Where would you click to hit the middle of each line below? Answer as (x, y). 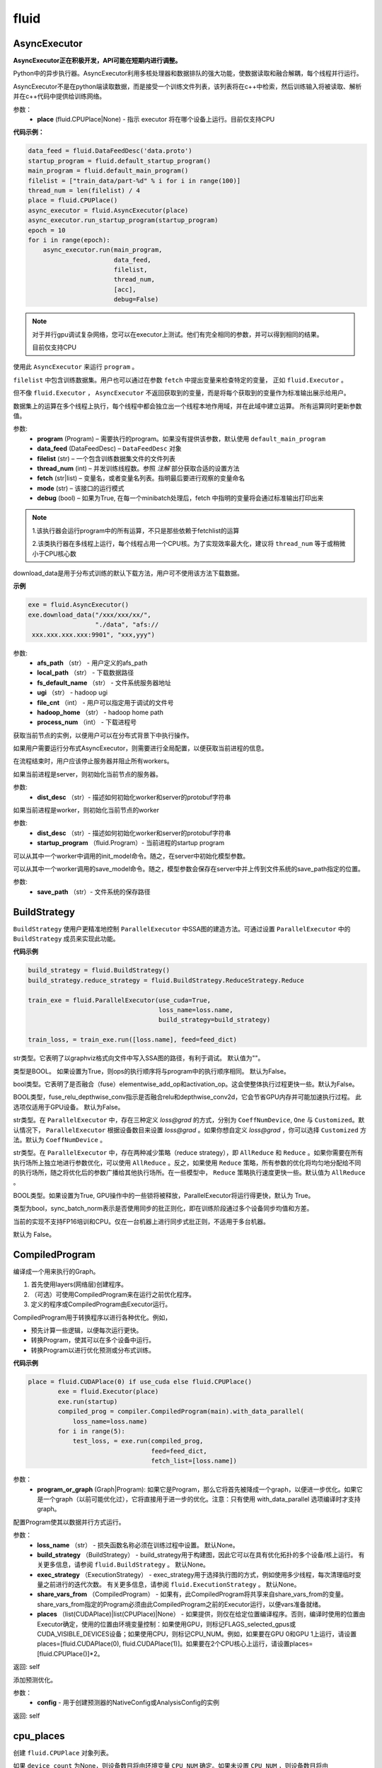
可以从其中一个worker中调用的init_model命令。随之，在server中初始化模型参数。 (131, 856)
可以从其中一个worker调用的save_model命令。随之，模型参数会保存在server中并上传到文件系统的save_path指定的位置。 (189, 869)
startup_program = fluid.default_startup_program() (120, 161)
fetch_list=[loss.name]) (194, 1461)
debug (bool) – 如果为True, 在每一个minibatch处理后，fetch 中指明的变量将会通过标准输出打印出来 (180, 498)
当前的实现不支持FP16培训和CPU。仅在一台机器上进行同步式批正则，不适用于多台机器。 (141, 1221)
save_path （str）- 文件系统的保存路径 (94, 892)
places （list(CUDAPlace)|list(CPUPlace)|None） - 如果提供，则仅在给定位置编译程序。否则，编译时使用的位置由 (201, 1614)
